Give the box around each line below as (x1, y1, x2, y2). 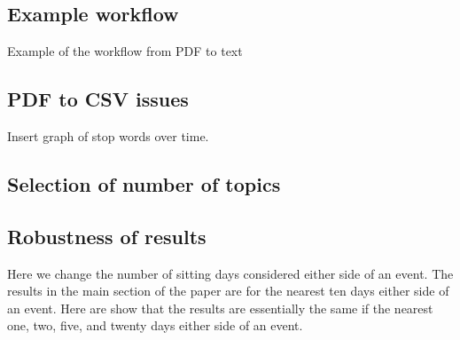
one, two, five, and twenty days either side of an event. (7, 316, 303, 335)
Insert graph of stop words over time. (7, 127, 209, 145)
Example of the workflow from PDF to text (7, 42, 243, 60)
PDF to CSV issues (7, 85, 189, 113)
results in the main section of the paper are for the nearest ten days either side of (7, 281, 449, 300)
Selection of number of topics (7, 170, 281, 197)
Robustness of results (7, 222, 207, 249)
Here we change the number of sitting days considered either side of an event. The (7, 264, 454, 282)
